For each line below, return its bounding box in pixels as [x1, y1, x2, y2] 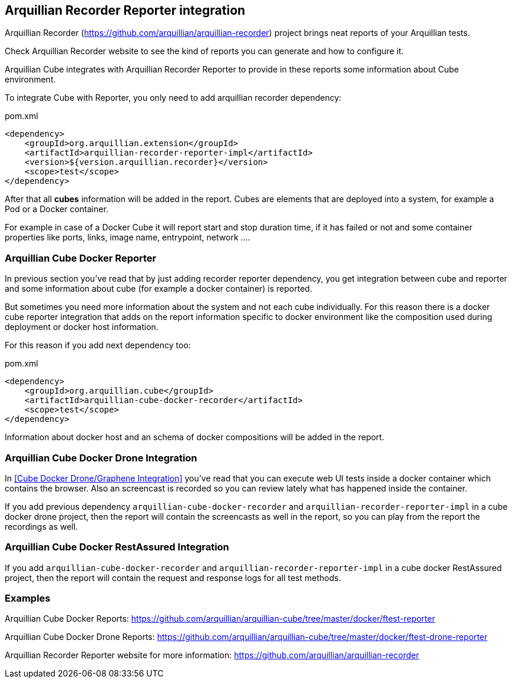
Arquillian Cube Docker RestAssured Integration [5, 541, 229, 553]
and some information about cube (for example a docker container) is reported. [5, 283, 312, 294]
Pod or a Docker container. [5, 204, 108, 215]
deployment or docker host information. [5, 322, 158, 332]
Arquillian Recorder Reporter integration [5, 3, 246, 18]
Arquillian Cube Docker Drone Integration [5, 451, 197, 464]
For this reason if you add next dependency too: [5, 340, 191, 351]
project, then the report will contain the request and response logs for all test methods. [5, 572, 341, 583]
